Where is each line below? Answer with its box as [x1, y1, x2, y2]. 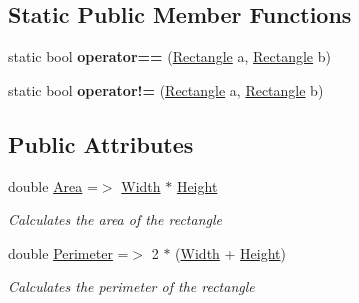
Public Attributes [8, 128, 194, 159]
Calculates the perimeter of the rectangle [8, 276, 255, 297]
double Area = [8, 175, 98, 196]
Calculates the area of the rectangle [8, 209, 222, 230]
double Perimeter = [8, 242, 129, 263]
